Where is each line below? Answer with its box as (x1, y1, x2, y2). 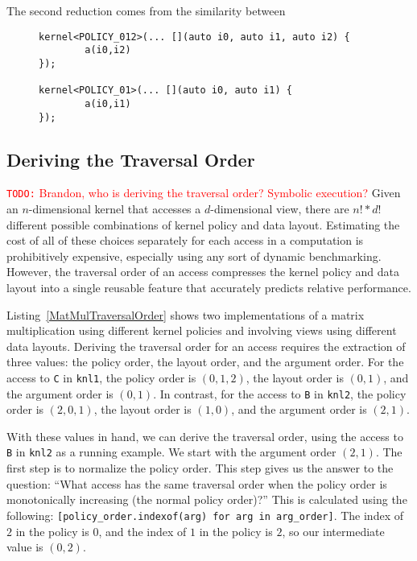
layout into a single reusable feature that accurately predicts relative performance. (6, 279, 411, 296)
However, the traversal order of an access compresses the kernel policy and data (6, 263, 399, 280)
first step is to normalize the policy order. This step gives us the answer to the (6, 460, 394, 476)
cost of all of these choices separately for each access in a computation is (6, 232, 364, 249)
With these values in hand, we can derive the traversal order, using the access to (6, 427, 403, 444)
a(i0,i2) (85, 44, 131, 56)
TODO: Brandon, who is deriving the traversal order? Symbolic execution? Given (6, 184, 401, 201)
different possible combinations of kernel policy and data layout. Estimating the (6, 216, 400, 233)
